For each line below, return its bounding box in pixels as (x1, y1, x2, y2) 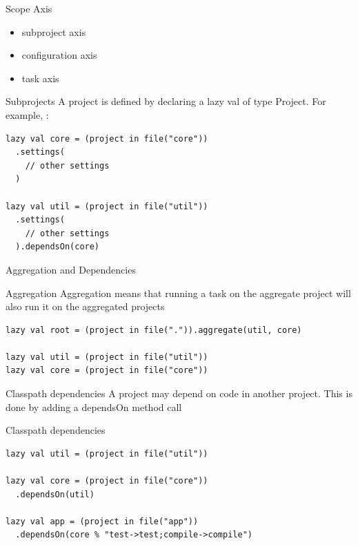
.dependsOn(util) (15, 489, 95, 499)
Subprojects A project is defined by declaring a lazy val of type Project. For (6, 94, 326, 108)
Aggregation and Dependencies (6, 262, 136, 276)
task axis (21, 70, 59, 85)
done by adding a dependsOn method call (6, 399, 182, 414)
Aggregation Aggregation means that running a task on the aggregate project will (6, 285, 351, 300)
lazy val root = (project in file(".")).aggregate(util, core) (6, 325, 302, 335)
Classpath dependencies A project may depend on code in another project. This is (6, 386, 352, 401)
